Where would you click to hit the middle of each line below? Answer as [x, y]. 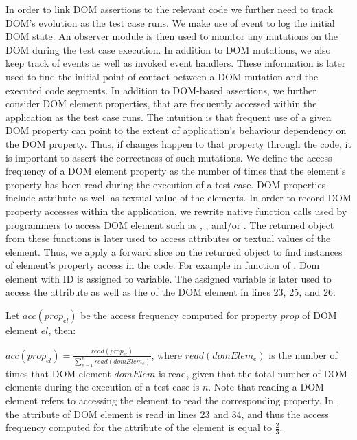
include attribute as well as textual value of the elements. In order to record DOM [178, 198]
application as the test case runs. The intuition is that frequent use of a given [169, 117]
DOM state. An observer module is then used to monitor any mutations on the [172, 36]
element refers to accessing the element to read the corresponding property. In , [173, 400]
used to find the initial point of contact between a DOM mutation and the [162, 76]
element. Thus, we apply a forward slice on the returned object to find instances [174, 251]
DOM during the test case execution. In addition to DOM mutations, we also [168, 49]
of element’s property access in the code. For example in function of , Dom [163, 265]
